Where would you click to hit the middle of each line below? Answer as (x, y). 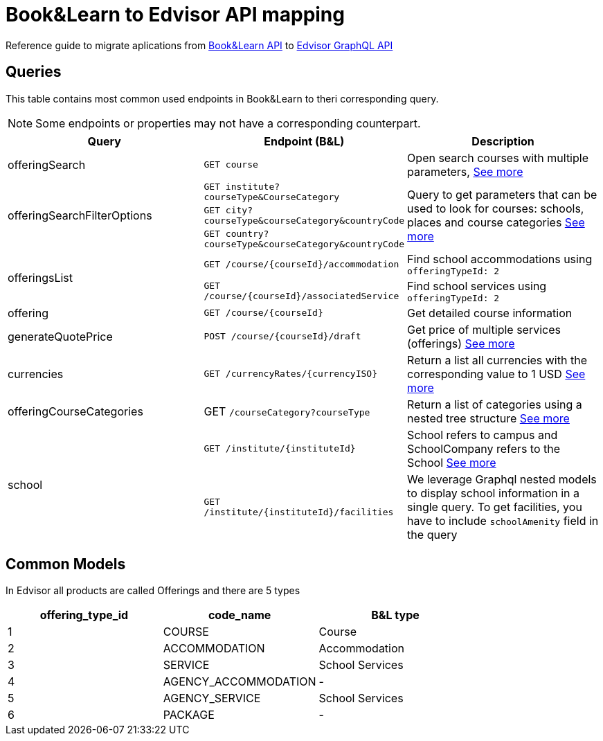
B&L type (395, 615)
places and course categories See (496, 222)
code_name (240, 615)
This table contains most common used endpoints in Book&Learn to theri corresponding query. (222, 98)
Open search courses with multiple (498, 158)
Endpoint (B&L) (304, 141)
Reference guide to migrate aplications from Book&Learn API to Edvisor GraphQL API (199, 45)
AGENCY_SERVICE (212, 698)
